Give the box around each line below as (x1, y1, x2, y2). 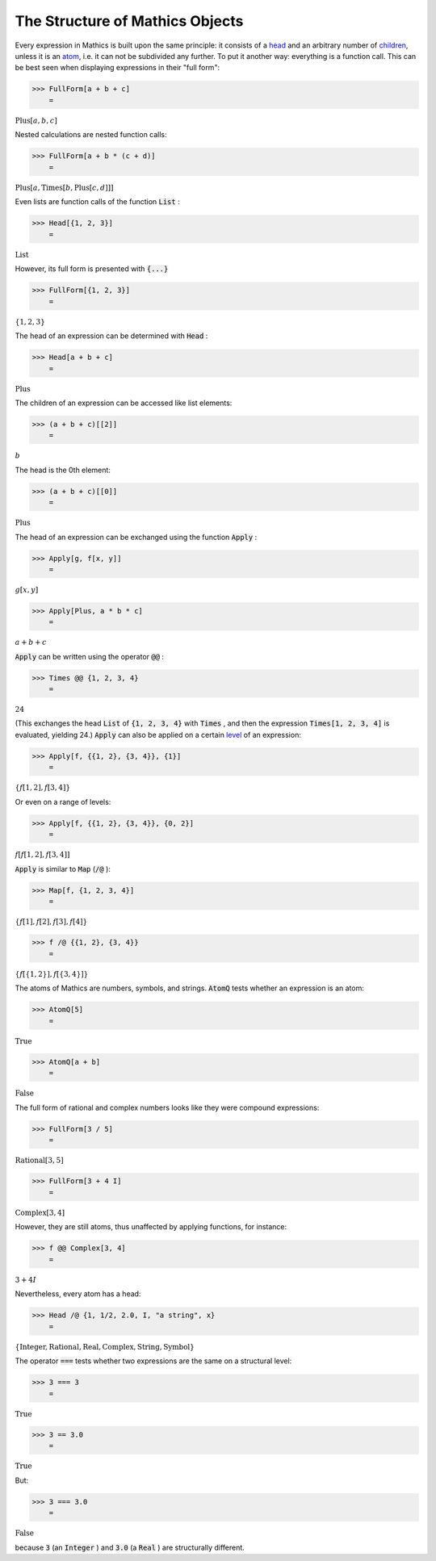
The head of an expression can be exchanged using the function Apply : (15, 533, 258, 542)
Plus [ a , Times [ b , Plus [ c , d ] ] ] (15, 182, 114, 192)
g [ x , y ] (15, 585, 39, 595)
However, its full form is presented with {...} (15, 264, 169, 274)
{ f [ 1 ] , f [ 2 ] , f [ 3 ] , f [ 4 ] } (15, 917, 88, 927)
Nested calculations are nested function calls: (15, 130, 167, 140)
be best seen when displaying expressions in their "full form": (15, 63, 220, 73)
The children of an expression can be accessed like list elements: (15, 398, 233, 408)
